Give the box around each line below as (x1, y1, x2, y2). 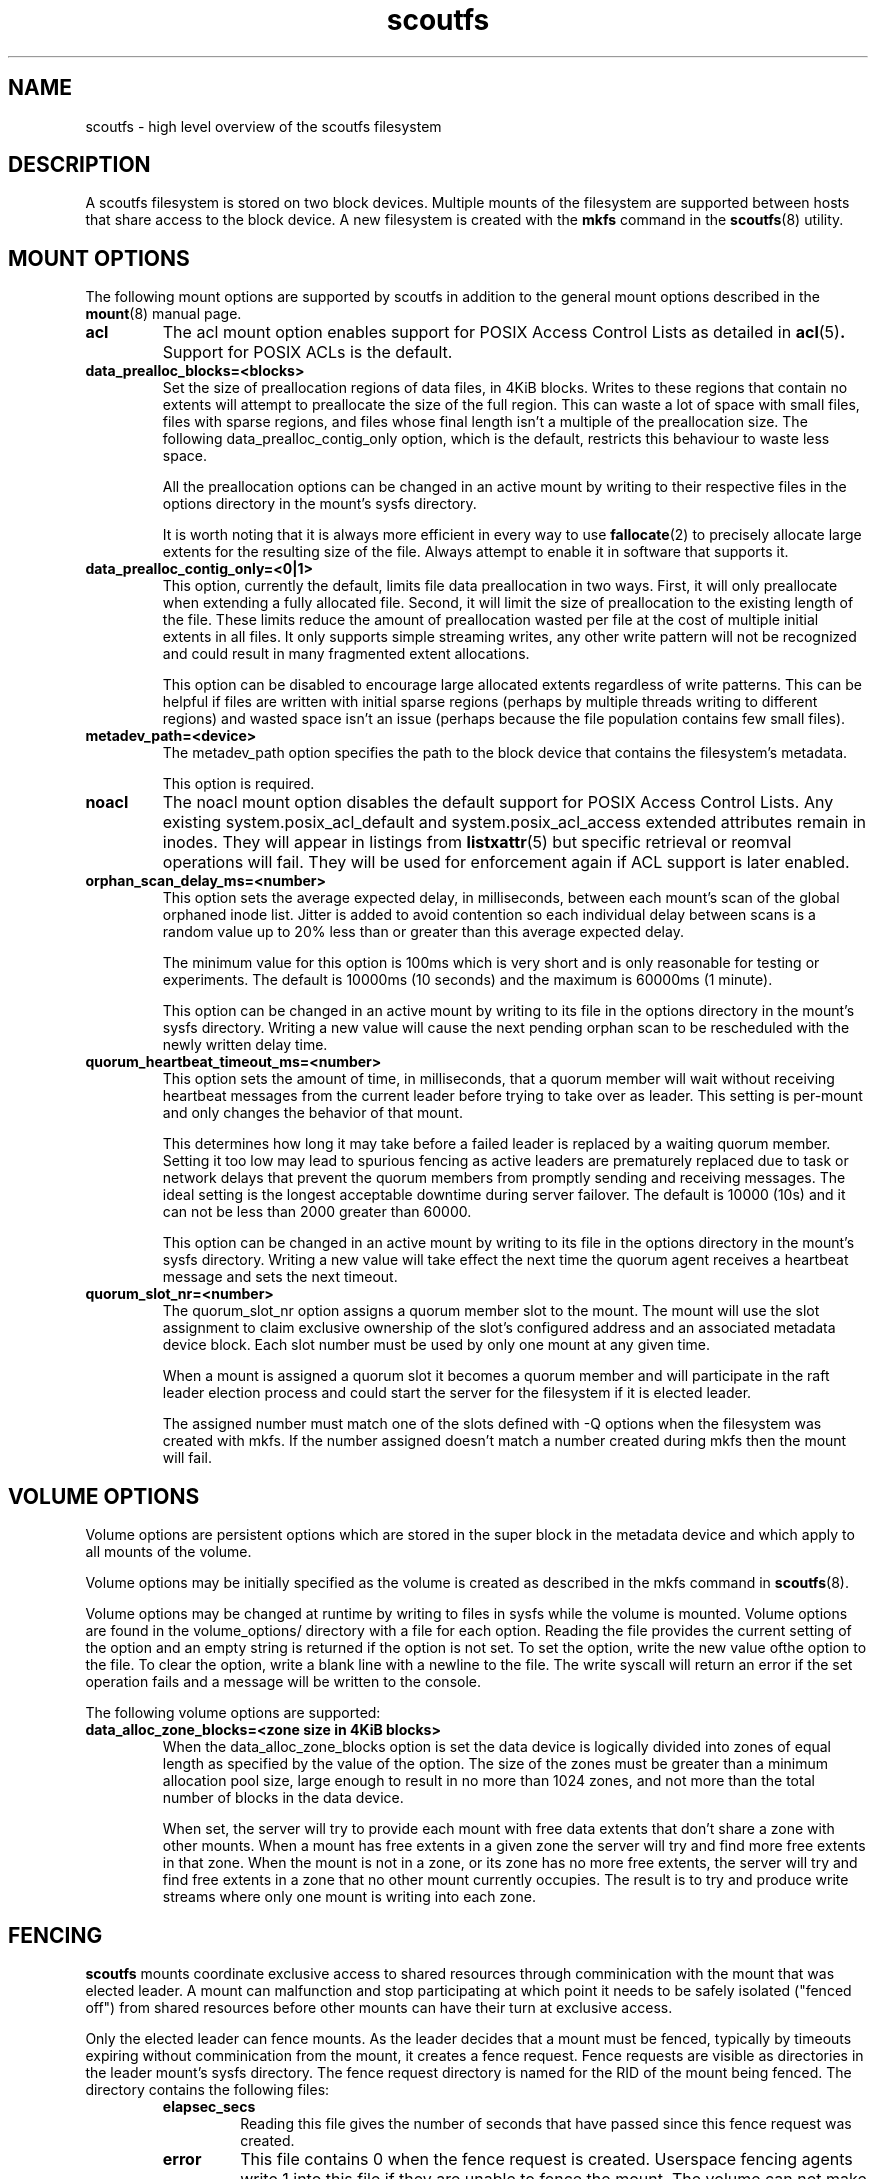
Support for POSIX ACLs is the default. (162, 342, 453, 363)
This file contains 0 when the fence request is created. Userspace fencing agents (240, 2148, 853, 2169)
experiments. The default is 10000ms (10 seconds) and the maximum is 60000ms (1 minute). (162, 971, 773, 989)
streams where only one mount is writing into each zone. (162, 1888, 536, 1906)
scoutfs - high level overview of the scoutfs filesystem (85, 117, 442, 135)
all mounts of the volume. (85, 1543, 252, 1561)
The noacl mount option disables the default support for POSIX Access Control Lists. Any (162, 792, 834, 813)
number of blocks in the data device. (162, 1789, 404, 1807)
